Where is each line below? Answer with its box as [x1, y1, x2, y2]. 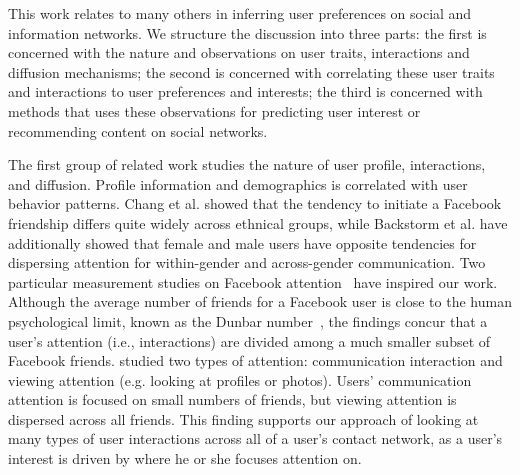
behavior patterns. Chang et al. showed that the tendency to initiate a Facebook [8, 193, 502, 214]
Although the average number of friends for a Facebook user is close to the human [8, 291, 512, 312]
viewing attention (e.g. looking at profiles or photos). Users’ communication [8, 369, 472, 390]
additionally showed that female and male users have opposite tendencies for [8, 232, 477, 253]
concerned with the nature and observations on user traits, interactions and [8, 42, 470, 63]
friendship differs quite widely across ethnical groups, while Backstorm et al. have [8, 212, 508, 233]
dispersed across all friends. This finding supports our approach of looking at [8, 408, 479, 429]
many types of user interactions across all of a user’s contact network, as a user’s [8, 428, 503, 449]
